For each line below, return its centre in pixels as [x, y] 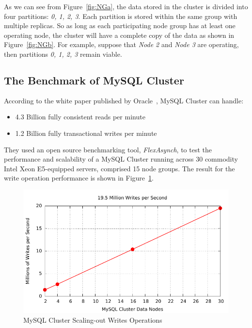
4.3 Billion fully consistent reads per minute [80, 117]
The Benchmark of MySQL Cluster [94, 80]
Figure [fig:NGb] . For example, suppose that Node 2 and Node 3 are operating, [121, 44]
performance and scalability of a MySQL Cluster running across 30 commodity [121, 159]
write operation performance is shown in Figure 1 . [79, 178]
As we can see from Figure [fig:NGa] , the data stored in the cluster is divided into [126, 6]
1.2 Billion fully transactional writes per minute [86, 133]
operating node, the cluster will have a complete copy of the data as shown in [119, 35]
